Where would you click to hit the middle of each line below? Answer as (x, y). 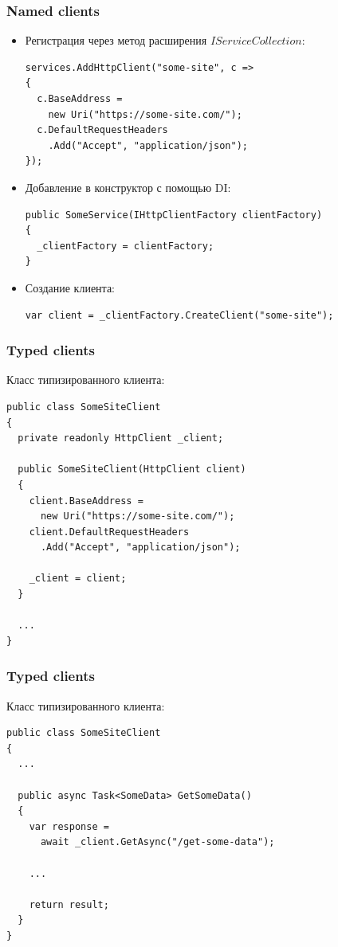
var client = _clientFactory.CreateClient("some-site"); (179, 315)
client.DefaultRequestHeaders (109, 532)
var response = (69, 826)
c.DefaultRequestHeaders (102, 130)
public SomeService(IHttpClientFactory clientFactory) (174, 215)
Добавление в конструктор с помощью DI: (128, 187)
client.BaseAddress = (86, 501)
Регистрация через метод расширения (116, 40)
